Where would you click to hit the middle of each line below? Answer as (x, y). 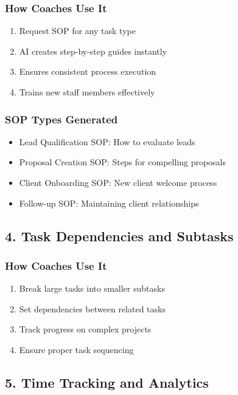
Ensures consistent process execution (88, 71)
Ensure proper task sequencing (76, 349)
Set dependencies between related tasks (92, 308)
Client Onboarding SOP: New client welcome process (118, 182)
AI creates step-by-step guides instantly (93, 51)
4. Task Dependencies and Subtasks (119, 235)
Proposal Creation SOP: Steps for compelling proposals (123, 162)
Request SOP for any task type (77, 31)
